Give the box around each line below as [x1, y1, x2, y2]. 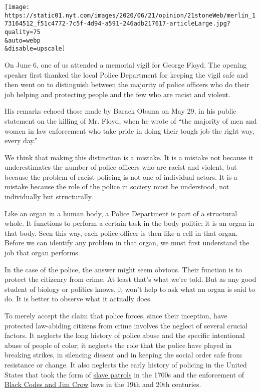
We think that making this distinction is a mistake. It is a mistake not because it [5, 152, 253, 162]
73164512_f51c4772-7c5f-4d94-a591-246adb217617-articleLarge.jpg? [5, 20, 231, 28]
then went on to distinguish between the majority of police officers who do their [5, 79, 249, 90]
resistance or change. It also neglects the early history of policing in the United [5, 359, 247, 369]
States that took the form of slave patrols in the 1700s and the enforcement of [5, 369, 244, 379]
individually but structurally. [5, 191, 93, 202]
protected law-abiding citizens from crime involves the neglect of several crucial [5, 320, 247, 330]
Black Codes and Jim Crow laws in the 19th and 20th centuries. [5, 379, 201, 389]
